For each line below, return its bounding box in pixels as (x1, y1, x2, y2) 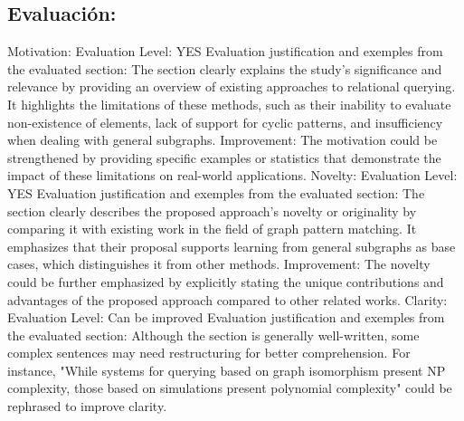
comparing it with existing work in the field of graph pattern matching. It (7, 219, 417, 238)
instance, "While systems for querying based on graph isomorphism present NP (7, 360, 446, 379)
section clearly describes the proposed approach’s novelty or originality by (7, 201, 417, 220)
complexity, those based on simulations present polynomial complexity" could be (7, 378, 452, 397)
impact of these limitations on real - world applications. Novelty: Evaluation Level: (7, 166, 458, 185)
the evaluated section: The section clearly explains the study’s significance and (7, 59, 442, 78)
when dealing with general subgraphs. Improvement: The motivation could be (7, 130, 438, 149)
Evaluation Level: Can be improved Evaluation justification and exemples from (7, 308, 445, 327)
